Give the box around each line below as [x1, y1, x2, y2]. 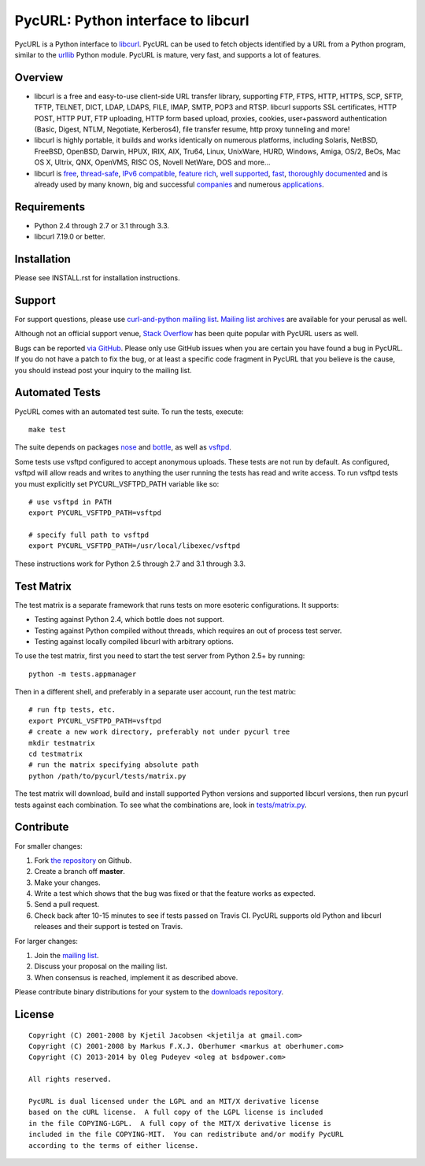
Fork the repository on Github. [34, 855, 132, 865]
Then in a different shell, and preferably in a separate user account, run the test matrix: [14, 687, 297, 697]
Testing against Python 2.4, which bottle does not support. [34, 615, 224, 624]
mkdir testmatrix [28, 738, 95, 747]
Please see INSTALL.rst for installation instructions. [14, 273, 180, 283]
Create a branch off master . [34, 867, 125, 876]
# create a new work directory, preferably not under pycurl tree [28, 727, 290, 736]
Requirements [14, 200, 86, 213]
